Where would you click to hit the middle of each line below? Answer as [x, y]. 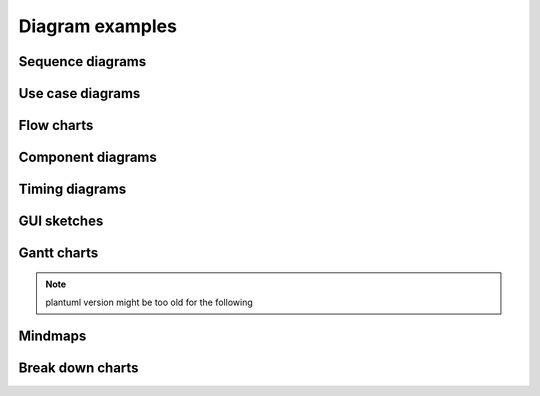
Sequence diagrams [82, 61]
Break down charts [78, 367]
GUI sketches [61, 221]
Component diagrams [87, 157]
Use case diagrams [79, 93]
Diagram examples [97, 26]
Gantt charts [58, 253]
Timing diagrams [72, 189]
